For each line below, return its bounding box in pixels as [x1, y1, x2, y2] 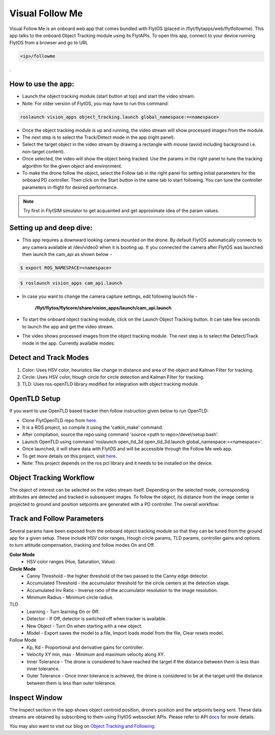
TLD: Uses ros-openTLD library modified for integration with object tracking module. [22, 381, 199, 387]
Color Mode [9, 551, 35, 557]
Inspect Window [9, 693, 63, 702]
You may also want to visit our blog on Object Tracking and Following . [9, 723, 156, 729]
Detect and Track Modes [9, 353, 89, 362]
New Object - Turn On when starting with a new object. [26, 623, 143, 629]
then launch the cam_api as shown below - [22, 251, 112, 258]
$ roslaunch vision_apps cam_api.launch [20, 280, 122, 286]
